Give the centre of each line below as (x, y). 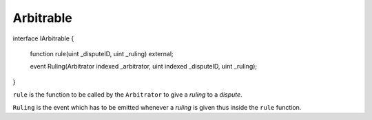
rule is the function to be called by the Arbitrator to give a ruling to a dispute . (127, 95)
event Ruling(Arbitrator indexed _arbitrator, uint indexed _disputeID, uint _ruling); (144, 67)
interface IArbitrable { (43, 38)
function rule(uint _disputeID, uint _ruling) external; (102, 53)
